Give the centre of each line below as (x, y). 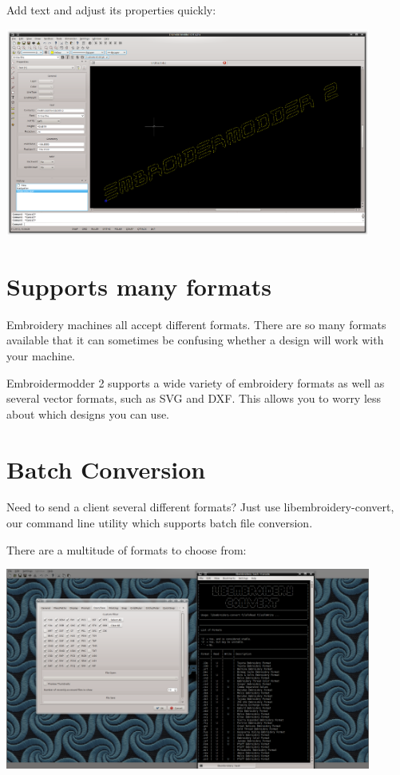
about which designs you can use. (88, 413)
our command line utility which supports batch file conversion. (160, 523)
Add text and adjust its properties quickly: (111, 10)
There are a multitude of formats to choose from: (127, 549)
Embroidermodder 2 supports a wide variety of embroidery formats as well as (196, 382)
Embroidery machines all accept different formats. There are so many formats (196, 324)
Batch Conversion (106, 469)
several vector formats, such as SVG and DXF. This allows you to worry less (194, 398)
